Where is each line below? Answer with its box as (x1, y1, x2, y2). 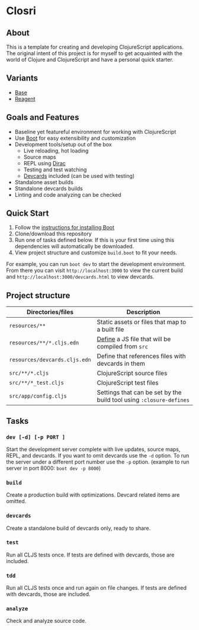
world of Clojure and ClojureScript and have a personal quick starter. (6, 56, 174, 63)
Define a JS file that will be (97, 335, 171, 343)
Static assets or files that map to (97, 318, 187, 327)
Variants (6, 73, 38, 84)
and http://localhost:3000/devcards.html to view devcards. (6, 273, 155, 280)
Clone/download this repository (14, 230, 92, 238)
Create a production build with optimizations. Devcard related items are (6, 491, 180, 498)
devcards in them (97, 360, 145, 368)
